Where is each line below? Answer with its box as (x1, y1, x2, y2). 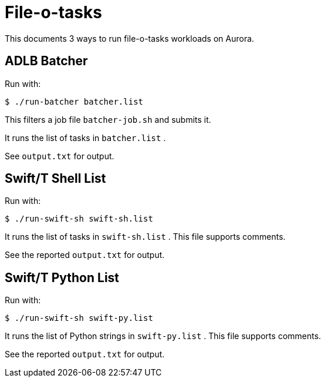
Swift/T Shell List (5, 171, 106, 186)
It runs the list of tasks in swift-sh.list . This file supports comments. (5, 232, 286, 242)
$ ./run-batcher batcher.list (5, 96, 144, 106)
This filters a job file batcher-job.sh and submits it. (5, 114, 211, 125)
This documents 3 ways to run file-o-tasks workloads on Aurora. (5, 33, 255, 43)
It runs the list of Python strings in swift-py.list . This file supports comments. (5, 331, 321, 341)
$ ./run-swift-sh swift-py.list (5, 313, 153, 323)
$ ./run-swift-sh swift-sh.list (5, 214, 153, 224)
